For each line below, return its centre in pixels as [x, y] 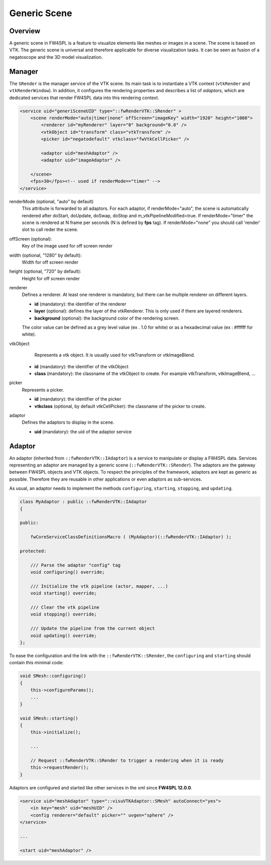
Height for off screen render [51, 278]
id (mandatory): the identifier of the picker [78, 399]
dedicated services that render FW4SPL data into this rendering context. [84, 98]
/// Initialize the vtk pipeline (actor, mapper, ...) [99, 586]
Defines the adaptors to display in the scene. [68, 422]
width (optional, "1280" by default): [46, 255]
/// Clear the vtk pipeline [65, 607]
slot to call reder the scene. [50, 229]
